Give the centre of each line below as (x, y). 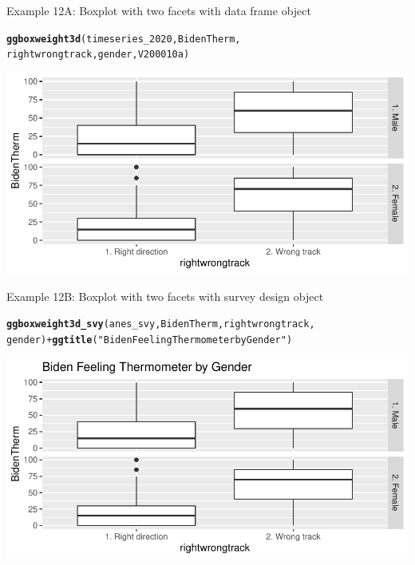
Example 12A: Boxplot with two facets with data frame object (159, 10)
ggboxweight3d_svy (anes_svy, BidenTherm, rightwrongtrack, (161, 324)
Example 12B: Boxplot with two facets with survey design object (165, 296)
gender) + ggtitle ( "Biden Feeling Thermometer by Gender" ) (150, 340)
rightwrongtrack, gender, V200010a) (98, 55)
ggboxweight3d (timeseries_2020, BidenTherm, (124, 39)
